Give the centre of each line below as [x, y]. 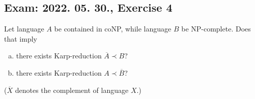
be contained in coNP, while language [113, 29]
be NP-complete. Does [216, 29]
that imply [21, 38]
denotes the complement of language [72, 90]
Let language [24, 29]
